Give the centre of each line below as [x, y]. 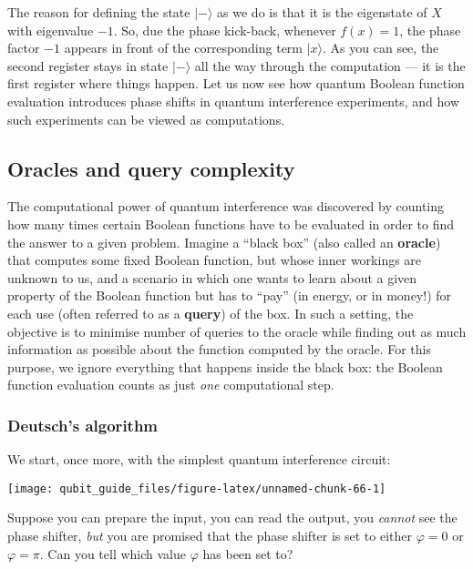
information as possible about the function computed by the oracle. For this [219, 349]
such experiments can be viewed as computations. [146, 119]
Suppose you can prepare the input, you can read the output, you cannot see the [232, 518]
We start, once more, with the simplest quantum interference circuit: [199, 459]
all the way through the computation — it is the [330, 65]
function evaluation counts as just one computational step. [171, 385]
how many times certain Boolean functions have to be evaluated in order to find [231, 224]
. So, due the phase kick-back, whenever [225, 30]
